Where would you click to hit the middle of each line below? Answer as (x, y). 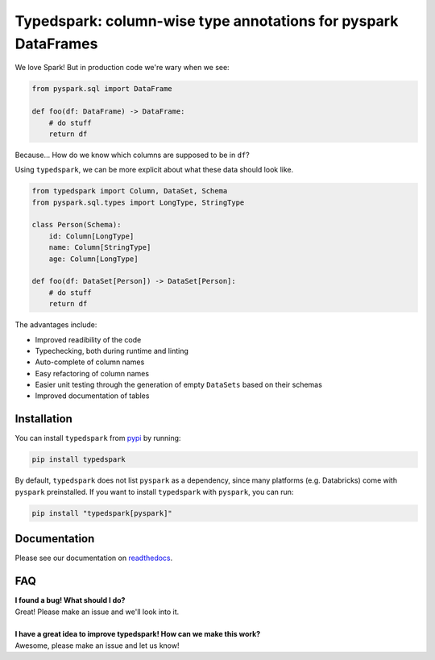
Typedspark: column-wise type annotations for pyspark (207, 21)
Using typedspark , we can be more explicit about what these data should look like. (154, 170)
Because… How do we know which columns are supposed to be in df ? (132, 155)
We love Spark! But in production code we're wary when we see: (122, 68)
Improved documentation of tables (92, 396)
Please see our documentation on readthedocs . (94, 558)
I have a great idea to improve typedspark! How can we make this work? (138, 634)
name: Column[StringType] (100, 247)
